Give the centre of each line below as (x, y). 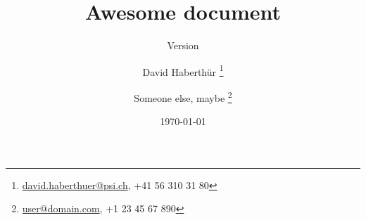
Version (183, 45)
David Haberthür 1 (183, 70)
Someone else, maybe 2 (183, 96)
